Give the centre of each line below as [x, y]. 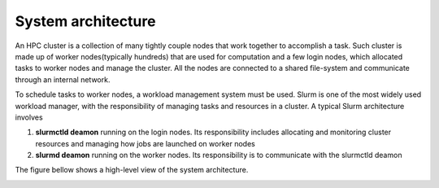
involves [29, 117]
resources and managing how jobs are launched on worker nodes [145, 143]
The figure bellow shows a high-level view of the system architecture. [132, 170]
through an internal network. [63, 79]
